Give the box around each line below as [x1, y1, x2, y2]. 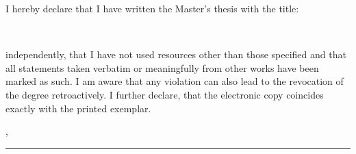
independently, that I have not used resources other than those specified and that [5, 47, 346, 62]
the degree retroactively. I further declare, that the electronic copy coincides [5, 87, 324, 101]
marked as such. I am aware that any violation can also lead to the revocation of [5, 74, 344, 88]
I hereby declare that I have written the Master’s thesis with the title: [5, 1, 299, 15]
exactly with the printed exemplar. [5, 101, 151, 115]
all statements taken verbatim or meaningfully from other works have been [5, 60, 319, 75]
